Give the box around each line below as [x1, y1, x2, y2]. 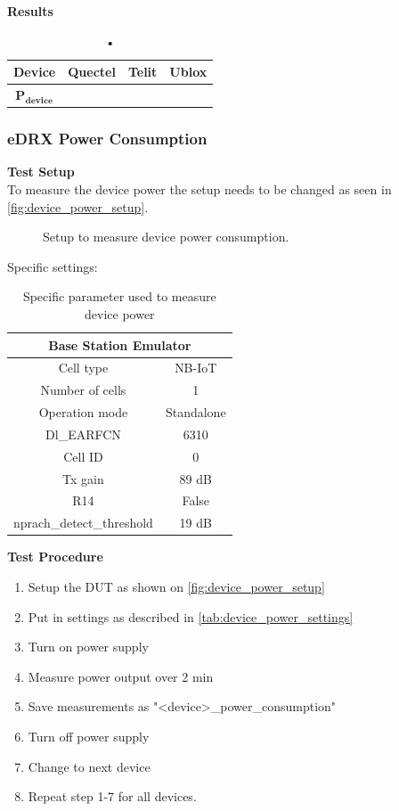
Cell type [58, 358, 109, 377]
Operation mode [38, 403, 128, 422]
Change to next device [28, 757, 151, 775]
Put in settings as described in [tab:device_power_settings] [28, 607, 354, 626]
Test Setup [7, 162, 75, 181]
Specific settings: [7, 257, 98, 275]
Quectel [68, 62, 116, 81]
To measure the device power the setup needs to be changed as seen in [7, 179, 392, 198]
